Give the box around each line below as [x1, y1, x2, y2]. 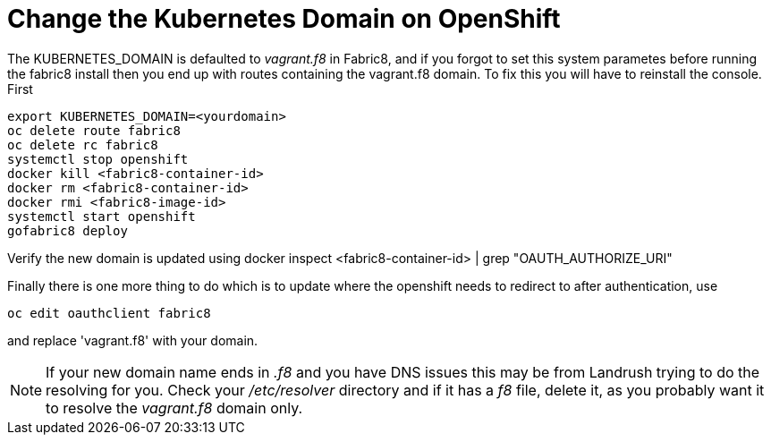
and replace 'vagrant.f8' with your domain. [7, 332, 258, 348]
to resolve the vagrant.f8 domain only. [46, 398, 303, 417]
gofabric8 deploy [7, 223, 128, 238]
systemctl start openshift [7, 208, 196, 224]
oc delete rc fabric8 [7, 137, 158, 152]
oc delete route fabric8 [7, 123, 181, 138]
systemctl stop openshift [7, 151, 189, 166]
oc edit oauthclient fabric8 [7, 305, 211, 320]
